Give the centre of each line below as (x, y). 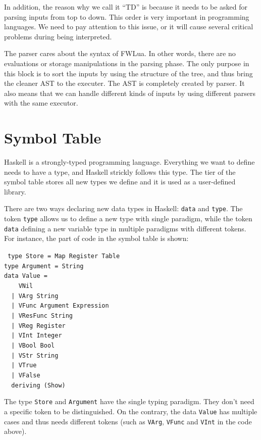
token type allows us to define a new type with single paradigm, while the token (128, 218)
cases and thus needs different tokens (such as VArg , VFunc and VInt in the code (128, 421)
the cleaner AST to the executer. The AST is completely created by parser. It (124, 83)
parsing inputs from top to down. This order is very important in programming (127, 16)
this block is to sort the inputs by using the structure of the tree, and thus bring (128, 73)
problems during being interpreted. (58, 36)
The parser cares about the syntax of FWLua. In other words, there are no (120, 53)
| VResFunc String (42, 315)
